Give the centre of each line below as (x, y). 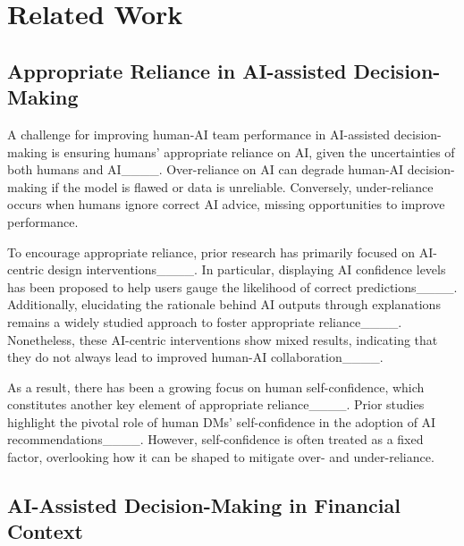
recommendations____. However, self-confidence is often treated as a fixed (215, 439)
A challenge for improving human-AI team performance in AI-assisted (199, 134)
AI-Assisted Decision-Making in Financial (204, 505)
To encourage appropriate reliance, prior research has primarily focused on (211, 252)
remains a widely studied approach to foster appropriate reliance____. (205, 321)
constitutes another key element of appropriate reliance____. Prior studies (216, 404)
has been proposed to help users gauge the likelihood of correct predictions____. (232, 286)
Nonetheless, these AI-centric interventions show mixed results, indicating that (223, 339)
